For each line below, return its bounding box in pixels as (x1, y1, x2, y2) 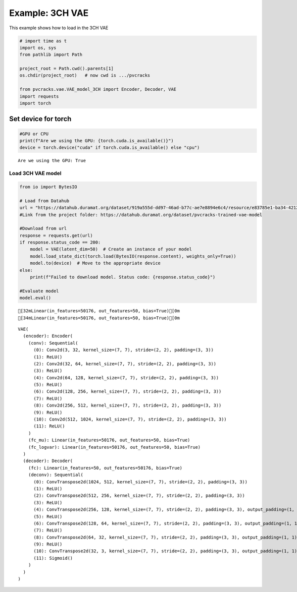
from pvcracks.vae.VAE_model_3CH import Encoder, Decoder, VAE (19, 87, 177, 92)
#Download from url (19, 226, 67, 232)
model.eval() (19, 295, 51, 301)
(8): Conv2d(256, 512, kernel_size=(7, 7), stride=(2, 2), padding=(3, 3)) (33, 403, 222, 409)
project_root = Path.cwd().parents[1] (19, 66, 114, 71)
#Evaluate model (19, 288, 59, 294)
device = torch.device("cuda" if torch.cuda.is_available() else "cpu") (19, 145, 200, 151)
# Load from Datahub (19, 198, 69, 203)
